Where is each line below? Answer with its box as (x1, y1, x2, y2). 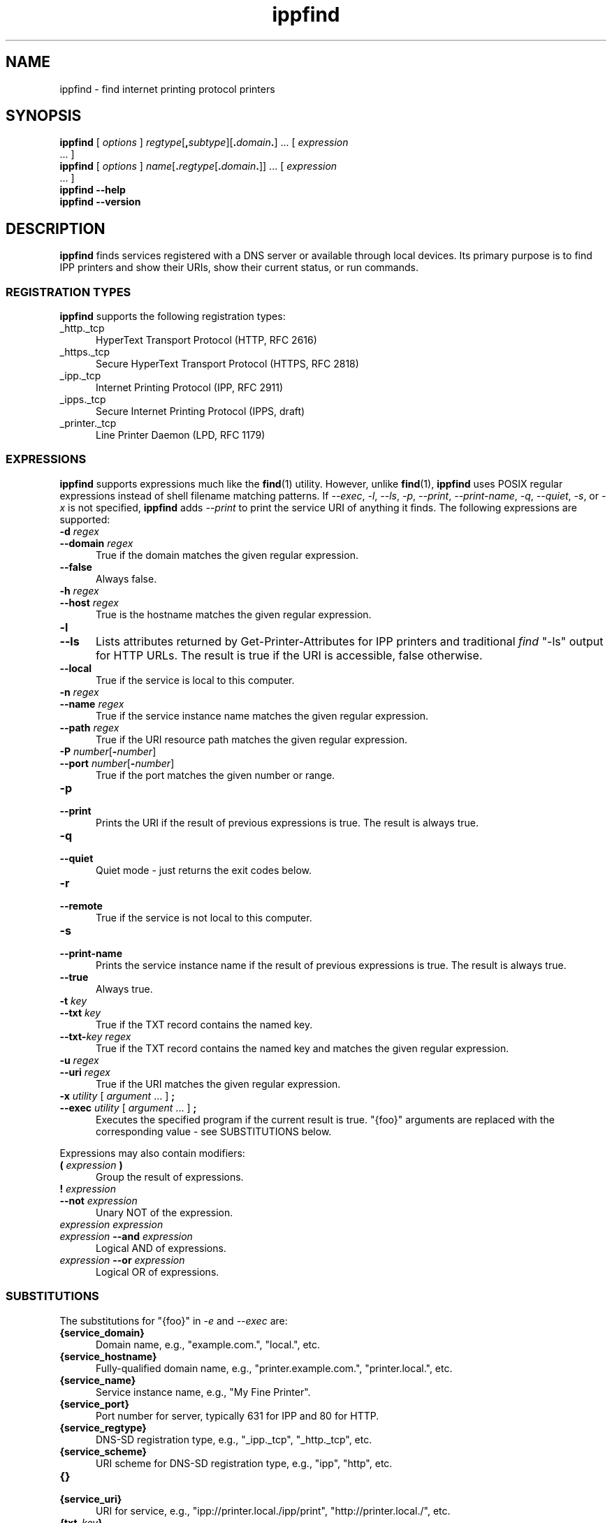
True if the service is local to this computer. (96, 673, 295, 686)
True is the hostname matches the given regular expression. (96, 608, 372, 620)
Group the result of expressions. (96, 1170, 244, 1183)
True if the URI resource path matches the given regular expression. (96, 733, 408, 745)
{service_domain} (59, 1326, 145, 1339)
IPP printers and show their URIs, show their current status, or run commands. (59, 261, 418, 274)
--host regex (59, 596, 119, 609)
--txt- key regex (59, 1030, 131, 1042)
